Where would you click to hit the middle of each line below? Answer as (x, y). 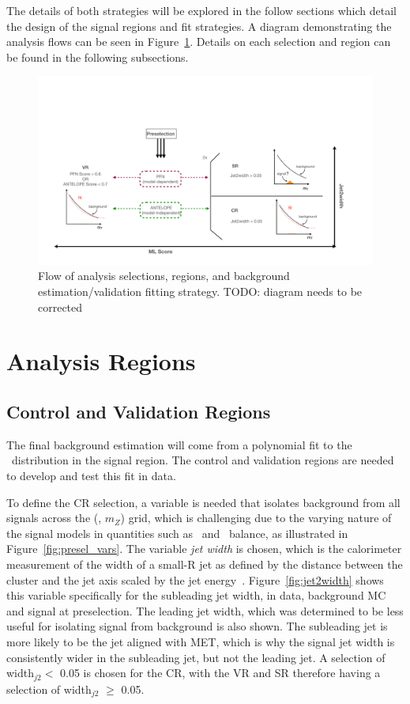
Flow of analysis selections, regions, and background (164, 276)
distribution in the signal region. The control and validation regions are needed (203, 460)
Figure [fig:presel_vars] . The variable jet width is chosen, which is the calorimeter (204, 549)
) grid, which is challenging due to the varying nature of (256, 518)
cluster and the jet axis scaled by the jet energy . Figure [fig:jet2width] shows (195, 579)
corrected (60, 307)
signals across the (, (54, 518)
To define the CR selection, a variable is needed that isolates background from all (203, 502)
